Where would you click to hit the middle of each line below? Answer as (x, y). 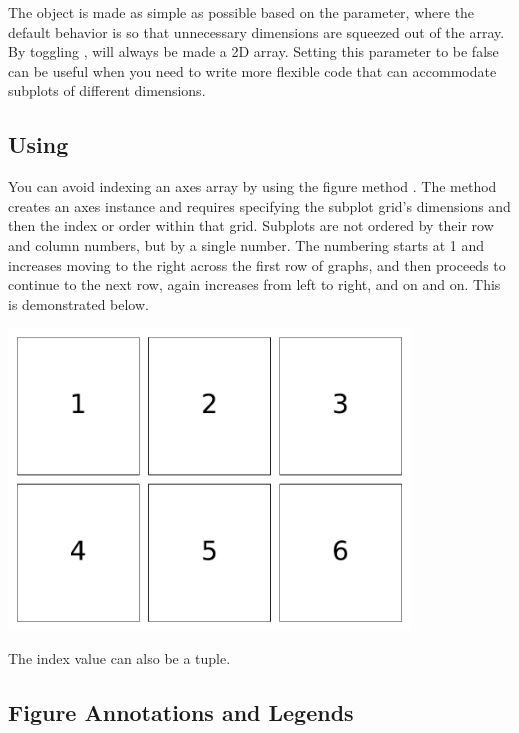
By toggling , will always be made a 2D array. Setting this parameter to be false (253, 51)
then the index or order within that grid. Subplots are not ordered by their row (251, 225)
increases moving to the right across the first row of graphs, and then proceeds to (257, 264)
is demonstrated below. (78, 303)
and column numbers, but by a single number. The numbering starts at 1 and (246, 244)
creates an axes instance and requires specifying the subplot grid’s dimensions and (259, 205)
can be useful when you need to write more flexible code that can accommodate (252, 70)
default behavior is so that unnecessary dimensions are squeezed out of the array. (256, 31)
